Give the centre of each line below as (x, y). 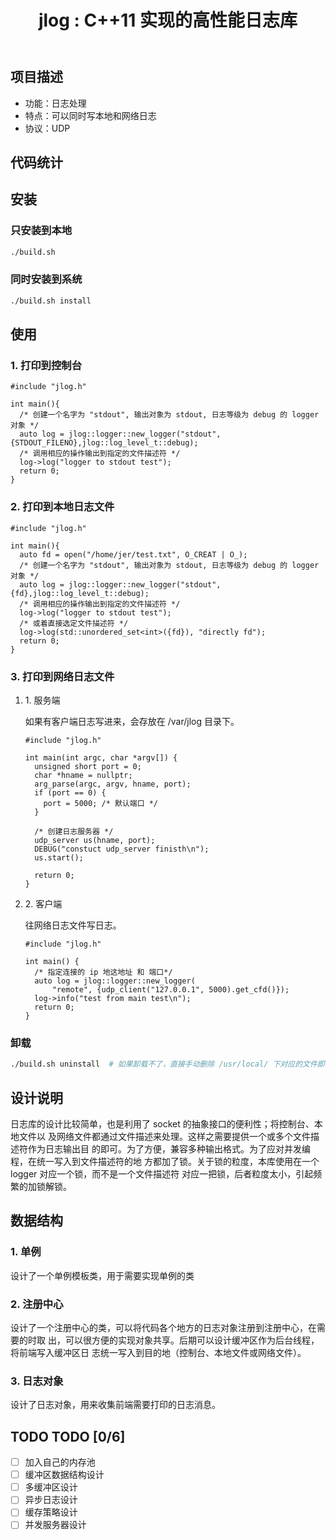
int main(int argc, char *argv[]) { (101, 758)
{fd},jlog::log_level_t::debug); (80, 593)
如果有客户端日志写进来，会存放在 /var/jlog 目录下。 (132, 722)
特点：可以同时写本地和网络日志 (90, 115)
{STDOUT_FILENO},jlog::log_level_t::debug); (104, 443)
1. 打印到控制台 (46, 366)
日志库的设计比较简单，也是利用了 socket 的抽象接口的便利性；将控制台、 (162, 1124)
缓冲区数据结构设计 (64, 1475)
